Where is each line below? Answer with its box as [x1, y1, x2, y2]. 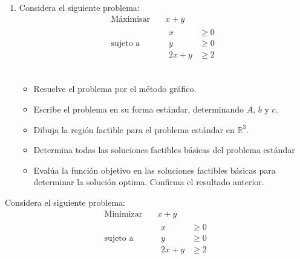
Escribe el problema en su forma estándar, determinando [33, 102, 244, 115]
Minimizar [104, 209, 143, 218]
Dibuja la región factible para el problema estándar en [33, 123, 235, 136]
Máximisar [111, 15, 151, 24]
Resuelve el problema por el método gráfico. [33, 82, 197, 95]
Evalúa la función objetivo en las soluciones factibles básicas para [33, 163, 276, 176]
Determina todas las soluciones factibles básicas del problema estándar [33, 143, 295, 156]
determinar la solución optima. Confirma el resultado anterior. [33, 175, 264, 188]
